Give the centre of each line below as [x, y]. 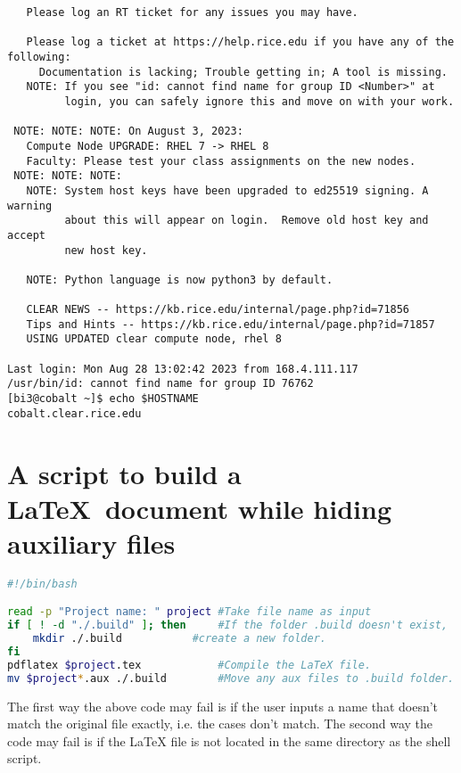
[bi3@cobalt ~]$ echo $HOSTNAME [103, 399]
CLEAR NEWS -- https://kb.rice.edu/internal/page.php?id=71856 [218, 310]
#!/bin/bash [42, 584]
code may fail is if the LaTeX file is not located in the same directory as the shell [229, 740]
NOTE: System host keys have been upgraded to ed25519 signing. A [227, 190]
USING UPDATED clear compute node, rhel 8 [154, 339]
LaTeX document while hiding [199, 508]
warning [30, 206]
